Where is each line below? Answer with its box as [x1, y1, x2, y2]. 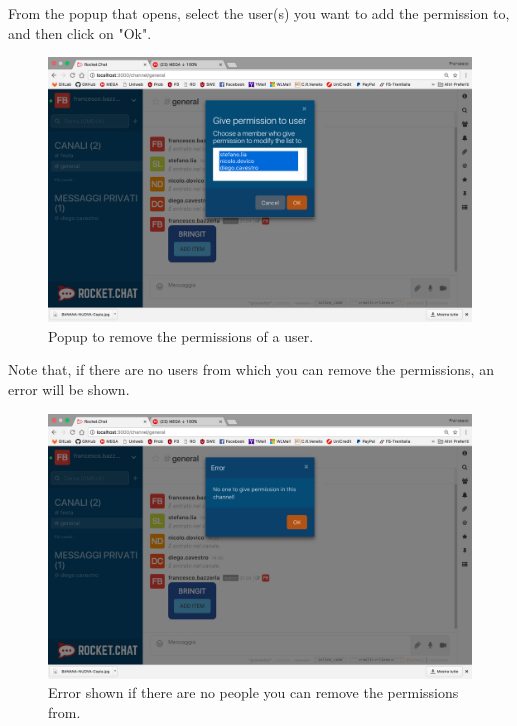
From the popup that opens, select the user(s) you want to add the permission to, [8, 3, 510, 23]
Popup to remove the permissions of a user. [48, 325, 314, 346]
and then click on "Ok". [8, 22, 152, 43]
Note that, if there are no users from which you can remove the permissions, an [8, 359, 494, 380]
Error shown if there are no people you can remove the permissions [48, 682, 459, 703]
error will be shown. [8, 378, 130, 399]
